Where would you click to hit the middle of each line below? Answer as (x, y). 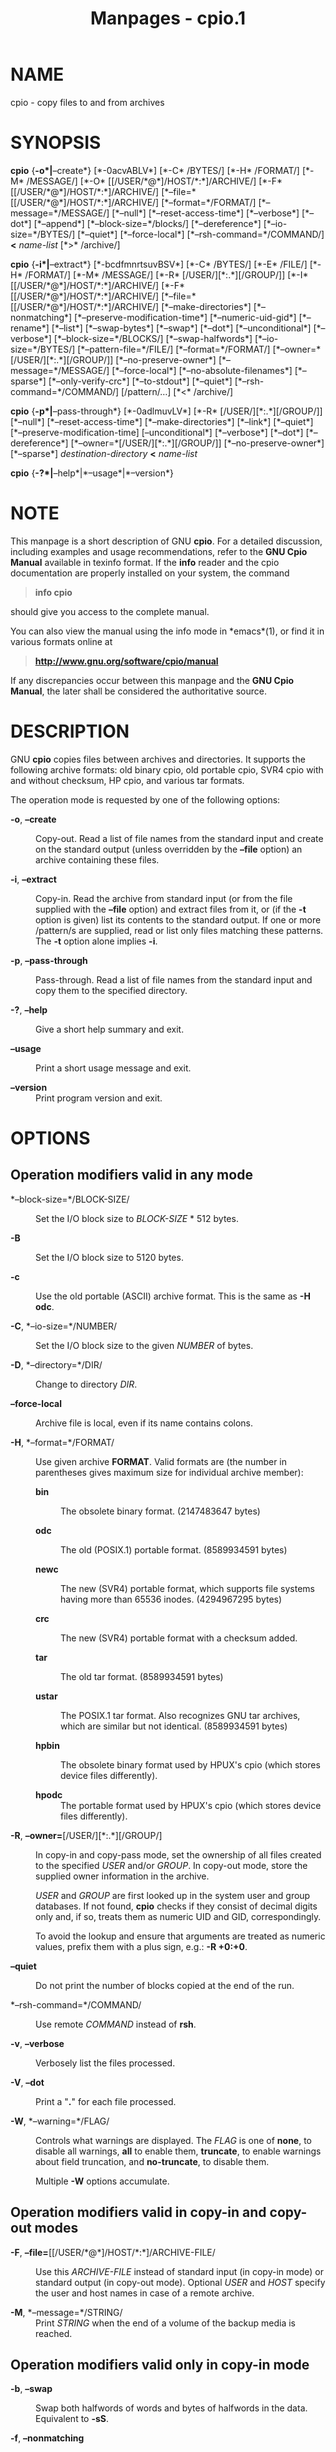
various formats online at (61, 641)
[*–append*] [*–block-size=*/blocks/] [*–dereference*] (147, 223)
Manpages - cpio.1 (168, 18)
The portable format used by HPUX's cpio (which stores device (191, 1805)
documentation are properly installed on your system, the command (150, 573)
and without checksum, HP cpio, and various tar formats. (127, 780)
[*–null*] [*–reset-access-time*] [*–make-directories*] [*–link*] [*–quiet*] (162, 421)
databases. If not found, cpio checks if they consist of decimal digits (176, 1906)
